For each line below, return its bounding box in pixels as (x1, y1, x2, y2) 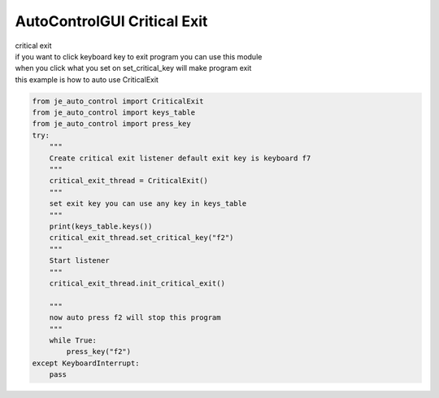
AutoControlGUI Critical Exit (15, 12, 208, 30)
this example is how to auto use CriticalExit (15, 74, 159, 85)
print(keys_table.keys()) (49, 222, 153, 231)
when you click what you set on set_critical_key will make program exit (15, 63, 252, 73)
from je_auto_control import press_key (32, 119, 191, 129)
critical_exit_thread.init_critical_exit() (49, 278, 225, 288)
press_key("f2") (66, 347, 132, 356)
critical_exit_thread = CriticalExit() (49, 176, 209, 186)
